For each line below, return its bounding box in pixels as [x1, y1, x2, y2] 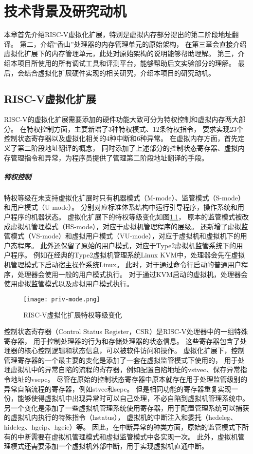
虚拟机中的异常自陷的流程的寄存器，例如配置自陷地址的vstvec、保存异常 [10, 364, 240, 375]
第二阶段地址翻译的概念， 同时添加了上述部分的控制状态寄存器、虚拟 [17, 143, 238, 153]
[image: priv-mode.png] [23, 296, 100, 303]
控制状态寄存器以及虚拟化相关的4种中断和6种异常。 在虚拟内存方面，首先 [4, 133, 238, 143]
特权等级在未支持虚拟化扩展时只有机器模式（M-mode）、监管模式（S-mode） [4, 192, 245, 202]
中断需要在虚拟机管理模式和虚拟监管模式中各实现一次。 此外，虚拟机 [17, 431, 238, 441]
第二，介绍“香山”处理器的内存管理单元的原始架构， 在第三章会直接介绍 [19, 39, 247, 49]
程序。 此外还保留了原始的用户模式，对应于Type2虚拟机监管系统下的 [17, 240, 236, 250]
